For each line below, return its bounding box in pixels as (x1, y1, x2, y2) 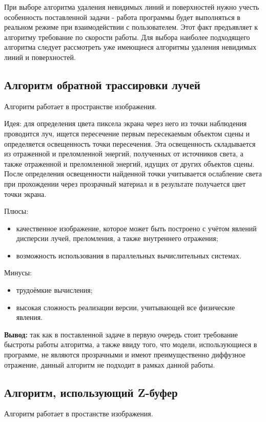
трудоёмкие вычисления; (16, 285, 93, 295)
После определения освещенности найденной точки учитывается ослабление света (4, 168, 262, 179)
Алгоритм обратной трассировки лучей (4, 76, 200, 92)
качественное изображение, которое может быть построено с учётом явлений (16, 223, 257, 233)
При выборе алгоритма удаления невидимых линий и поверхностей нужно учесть (4, 2, 259, 12)
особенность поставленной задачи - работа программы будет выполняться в (4, 11, 240, 22)
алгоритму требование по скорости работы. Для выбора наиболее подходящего (4, 31, 250, 42)
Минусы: (4, 267, 32, 278)
